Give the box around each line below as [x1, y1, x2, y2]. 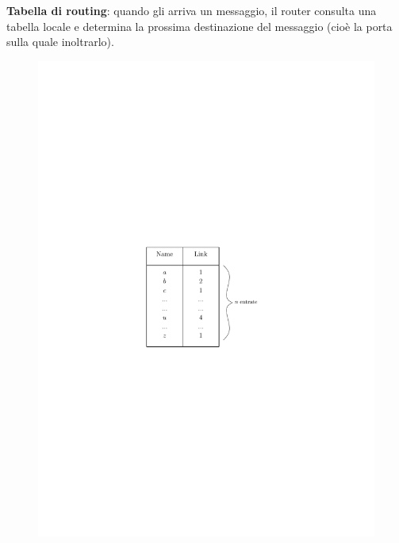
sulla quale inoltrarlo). [6, 33, 114, 50]
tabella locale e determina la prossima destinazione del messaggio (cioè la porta [6, 17, 393, 34]
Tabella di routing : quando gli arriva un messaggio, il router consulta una [6, 2, 377, 18]
